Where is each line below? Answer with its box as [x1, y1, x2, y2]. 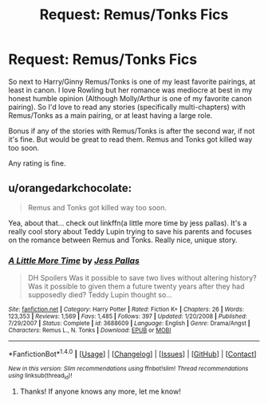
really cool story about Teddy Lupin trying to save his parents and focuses [8, 226, 253, 236]
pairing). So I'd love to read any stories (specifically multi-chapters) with [8, 102, 246, 112]
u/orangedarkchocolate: [8, 182, 132, 195]
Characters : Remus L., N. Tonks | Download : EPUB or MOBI [8, 327, 171, 335]
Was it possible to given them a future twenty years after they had [27, 281, 245, 292]
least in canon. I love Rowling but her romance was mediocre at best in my [8, 85, 253, 95]
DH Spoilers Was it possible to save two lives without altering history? [27, 273, 257, 283]
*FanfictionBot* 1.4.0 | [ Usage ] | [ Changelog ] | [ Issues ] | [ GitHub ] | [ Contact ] [8, 348, 257, 359]
